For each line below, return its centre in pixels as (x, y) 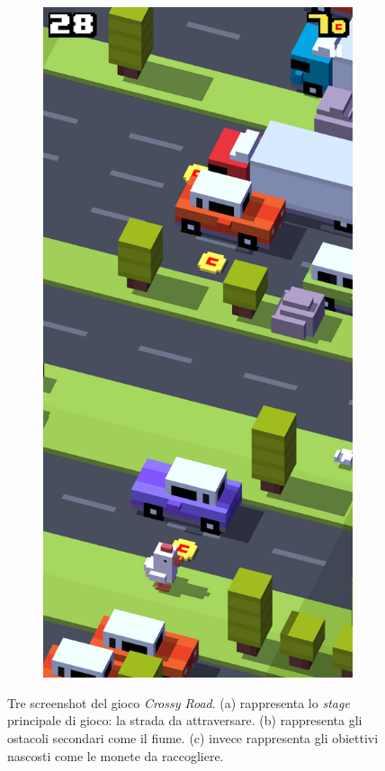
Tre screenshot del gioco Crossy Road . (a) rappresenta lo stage (179, 702)
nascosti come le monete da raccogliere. (116, 755)
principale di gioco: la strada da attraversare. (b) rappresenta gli (185, 720)
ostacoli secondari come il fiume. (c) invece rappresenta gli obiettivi (193, 738)
